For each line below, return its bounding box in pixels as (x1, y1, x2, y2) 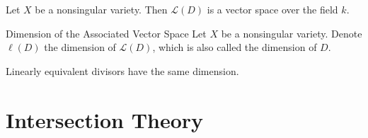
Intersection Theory (6, 105, 204, 134)
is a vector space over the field (207, 2, 338, 16)
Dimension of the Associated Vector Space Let (6, 25, 207, 40)
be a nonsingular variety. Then (35, 2, 168, 16)
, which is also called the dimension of (152, 40, 317, 54)
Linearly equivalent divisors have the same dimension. (6, 63, 239, 78)
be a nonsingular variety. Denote (221, 25, 362, 40)
